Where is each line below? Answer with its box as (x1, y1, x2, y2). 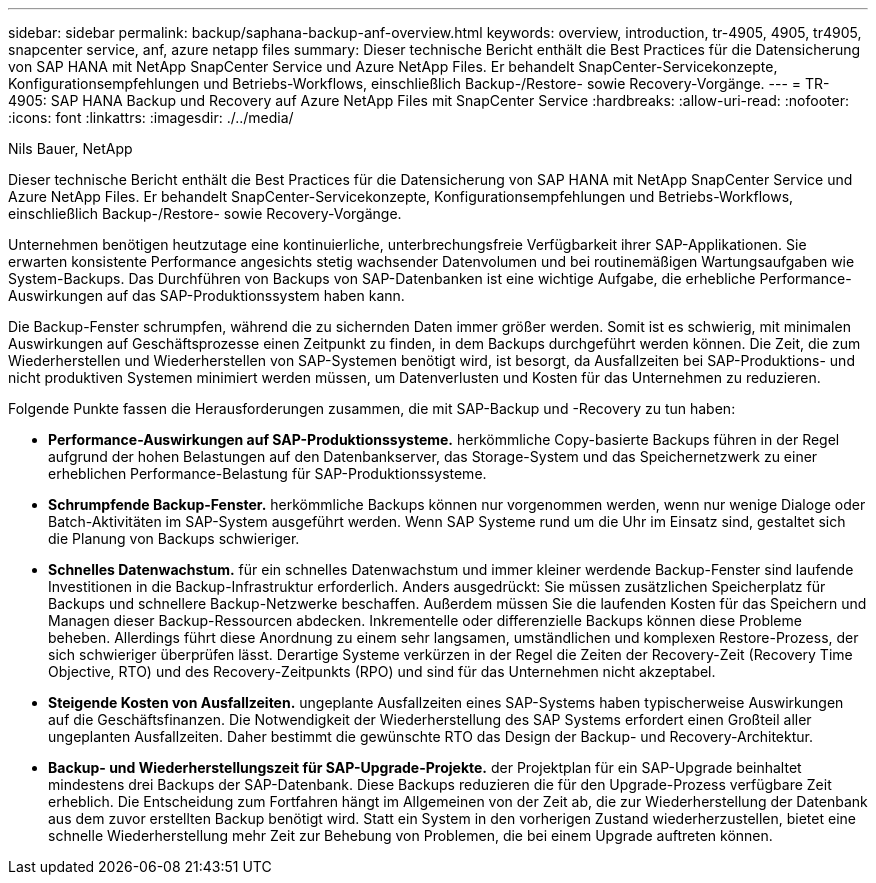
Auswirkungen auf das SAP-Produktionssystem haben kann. (8, 287, 405, 304)
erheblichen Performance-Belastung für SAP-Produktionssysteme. (48, 465, 487, 482)
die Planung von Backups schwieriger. (48, 530, 300, 547)
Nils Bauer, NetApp (8, 140, 133, 157)
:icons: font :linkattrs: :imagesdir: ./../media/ (8, 109, 294, 126)
